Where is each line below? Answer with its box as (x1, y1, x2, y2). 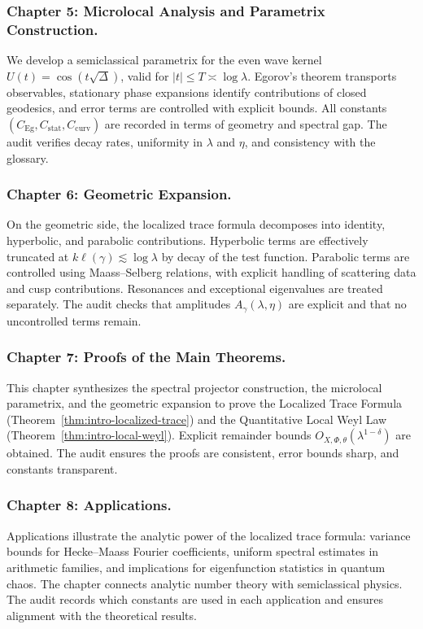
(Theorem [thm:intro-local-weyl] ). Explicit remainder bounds (7, 426, 312, 443)
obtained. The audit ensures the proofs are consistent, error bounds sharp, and (7, 444, 399, 461)
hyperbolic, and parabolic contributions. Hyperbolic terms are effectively (7, 231, 368, 248)
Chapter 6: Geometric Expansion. (7, 184, 232, 204)
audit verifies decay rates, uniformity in (7, 133, 203, 150)
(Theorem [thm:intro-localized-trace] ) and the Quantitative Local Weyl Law (7, 410, 387, 427)
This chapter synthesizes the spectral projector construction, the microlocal (7, 378, 382, 395)
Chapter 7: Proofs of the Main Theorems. (7, 347, 286, 367)
